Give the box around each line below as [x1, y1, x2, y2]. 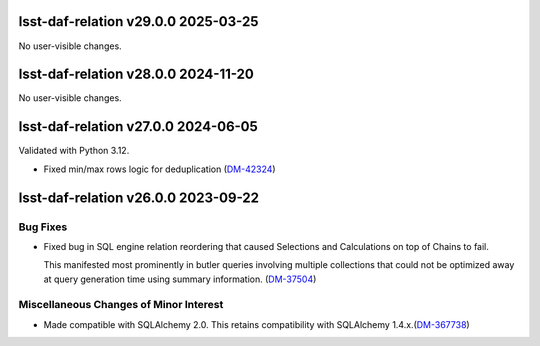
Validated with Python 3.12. [18, 145, 130, 157]
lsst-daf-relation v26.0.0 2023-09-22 [18, 189, 260, 206]
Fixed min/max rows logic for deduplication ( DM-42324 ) [43, 163, 276, 175]
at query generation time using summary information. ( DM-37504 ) [43, 273, 317, 285]
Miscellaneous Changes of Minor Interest [18, 298, 224, 312]
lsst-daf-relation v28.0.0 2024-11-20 [18, 66, 255, 83]
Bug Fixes [18, 220, 68, 234]
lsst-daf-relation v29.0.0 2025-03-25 [18, 13, 259, 30]
